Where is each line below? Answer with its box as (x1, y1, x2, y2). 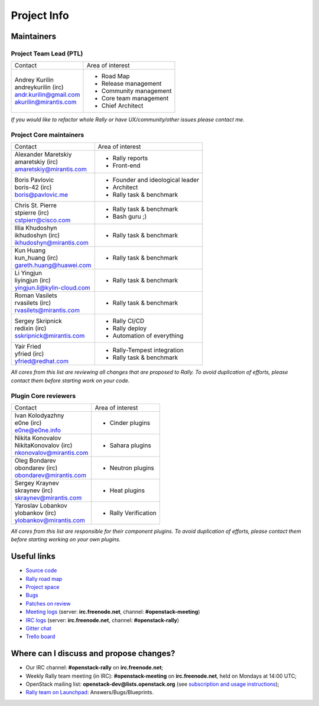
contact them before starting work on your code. (11, 377, 130, 384)
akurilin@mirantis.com (14, 98, 77, 106)
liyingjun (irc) (14, 276, 51, 285)
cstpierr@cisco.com (14, 216, 71, 225)
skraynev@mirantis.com (14, 493, 82, 502)
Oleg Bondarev (14, 456, 56, 464)
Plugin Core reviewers (11, 392, 76, 400)
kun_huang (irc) (14, 254, 58, 262)
